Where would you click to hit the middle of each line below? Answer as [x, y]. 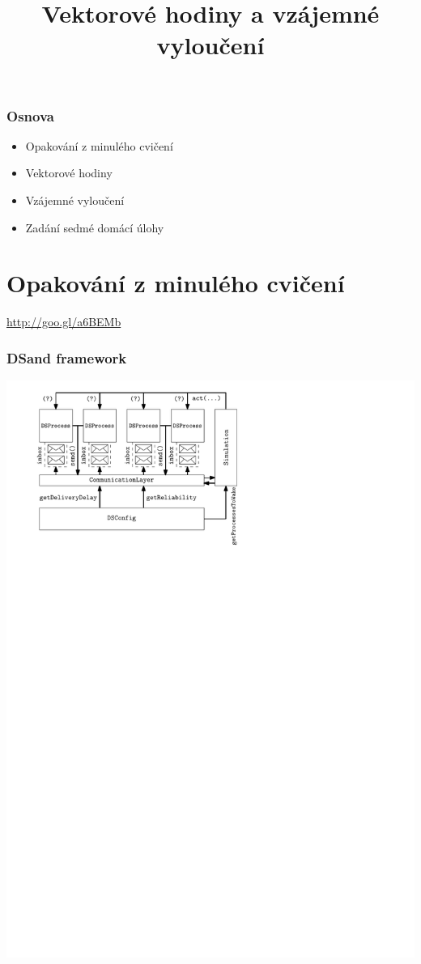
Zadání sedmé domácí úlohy [95, 227]
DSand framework [67, 357]
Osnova [30, 115]
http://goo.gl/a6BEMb [64, 322]
